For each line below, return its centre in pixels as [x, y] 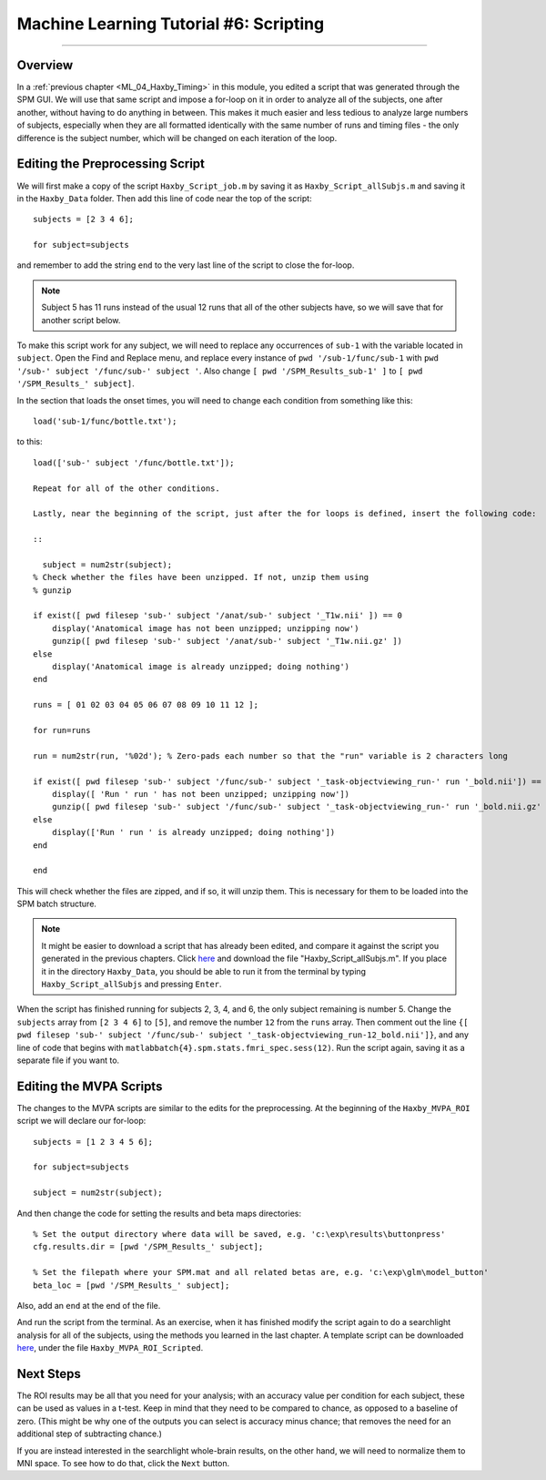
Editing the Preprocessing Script [111, 164]
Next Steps [49, 1374]
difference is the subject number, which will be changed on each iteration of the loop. [177, 138]
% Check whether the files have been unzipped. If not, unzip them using [201, 577]
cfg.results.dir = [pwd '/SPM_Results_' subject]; [148, 1247]
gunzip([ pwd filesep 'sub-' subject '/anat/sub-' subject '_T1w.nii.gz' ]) [227, 641]
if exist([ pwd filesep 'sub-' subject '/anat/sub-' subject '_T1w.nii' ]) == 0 [218, 616]
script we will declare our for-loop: [81, 1121]
